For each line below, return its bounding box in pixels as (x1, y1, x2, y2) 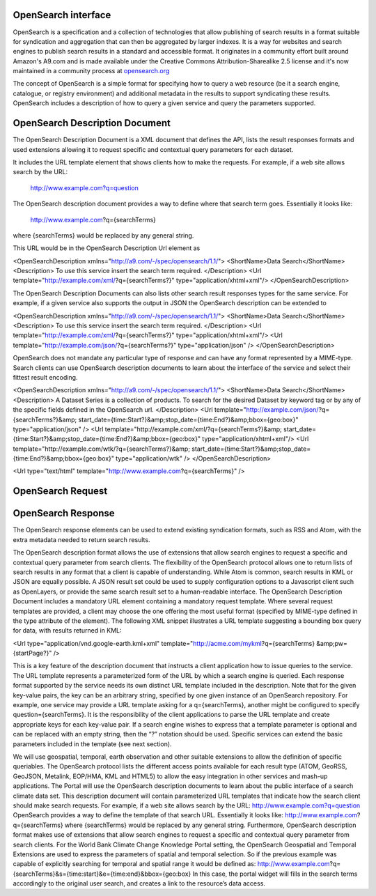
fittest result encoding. (13, 373, 78, 381)
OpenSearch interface (13, 9, 111, 21)
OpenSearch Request (13, 485, 108, 497)
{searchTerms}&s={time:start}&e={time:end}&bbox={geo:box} (13, 870, 191, 878)
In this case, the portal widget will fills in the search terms (192, 870, 358, 878)
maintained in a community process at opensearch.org (13, 67, 170, 75)
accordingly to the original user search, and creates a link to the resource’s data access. (13, 879, 266, 888)
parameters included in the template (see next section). (13, 739, 172, 748)
